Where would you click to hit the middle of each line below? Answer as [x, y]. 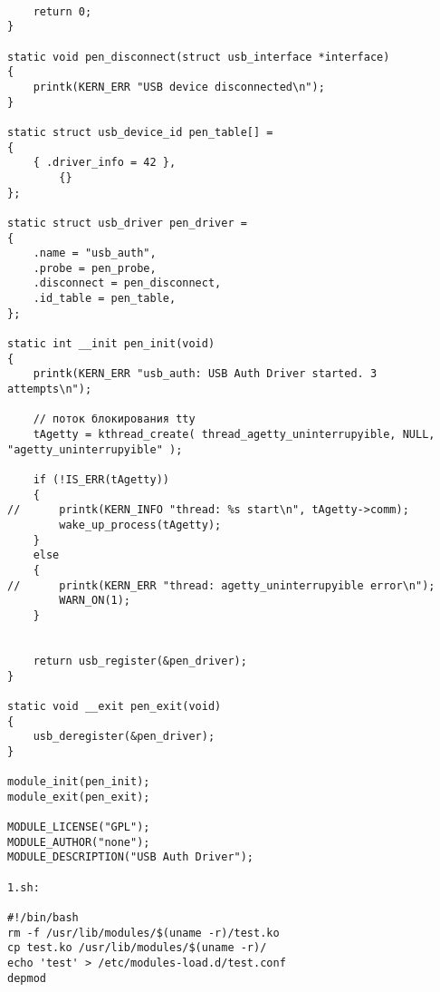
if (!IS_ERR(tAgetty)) [101, 480]
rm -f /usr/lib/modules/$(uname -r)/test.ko [143, 933]
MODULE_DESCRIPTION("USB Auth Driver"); [131, 857]
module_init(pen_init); [79, 782]
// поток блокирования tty [114, 419]
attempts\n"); [50, 389]
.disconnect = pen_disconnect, [127, 283]
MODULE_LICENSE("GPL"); [79, 827]
